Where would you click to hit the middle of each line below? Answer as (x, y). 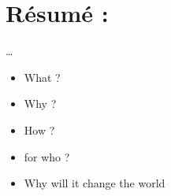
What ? (42, 77)
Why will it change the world (95, 183)
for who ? (47, 156)
